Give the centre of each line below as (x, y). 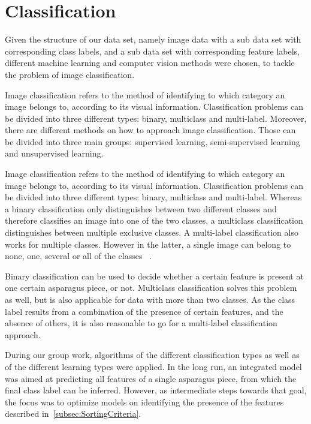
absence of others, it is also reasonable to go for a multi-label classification (141, 323)
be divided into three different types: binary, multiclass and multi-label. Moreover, (156, 118)
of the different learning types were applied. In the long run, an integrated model (153, 366)
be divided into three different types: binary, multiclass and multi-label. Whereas (153, 197)
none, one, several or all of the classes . (78, 256)
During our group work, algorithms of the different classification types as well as (152, 355)
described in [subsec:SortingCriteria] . (73, 414)
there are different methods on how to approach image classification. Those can (150, 130)
